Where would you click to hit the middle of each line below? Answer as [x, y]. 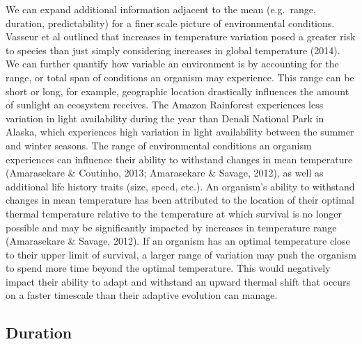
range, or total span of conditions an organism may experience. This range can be [180, 77]
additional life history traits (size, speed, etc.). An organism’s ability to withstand [180, 186]
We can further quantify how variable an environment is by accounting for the [172, 64]
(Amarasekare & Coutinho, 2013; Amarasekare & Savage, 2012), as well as [165, 173]
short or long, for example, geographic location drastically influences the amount [178, 91]
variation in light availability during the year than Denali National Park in [165, 118]
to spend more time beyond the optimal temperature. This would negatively [168, 268]
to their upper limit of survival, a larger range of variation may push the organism [181, 254]
